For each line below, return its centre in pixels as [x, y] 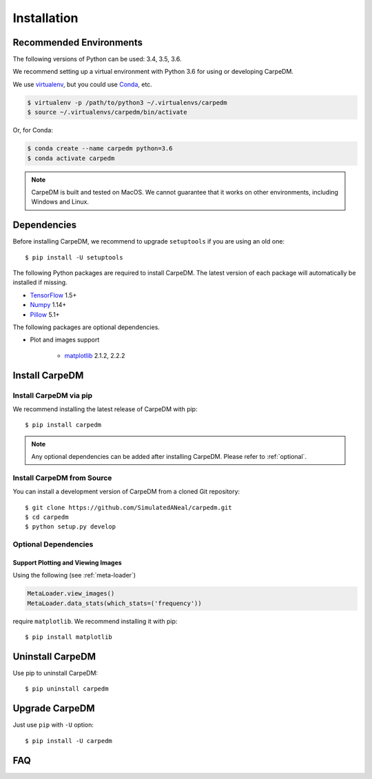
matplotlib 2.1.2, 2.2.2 [95, 355]
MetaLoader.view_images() [71, 594]
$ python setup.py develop [71, 527]
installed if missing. [40, 282]
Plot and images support [65, 340]
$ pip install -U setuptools [74, 257]
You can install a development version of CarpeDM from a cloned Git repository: [126, 492]
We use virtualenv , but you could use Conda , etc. [83, 84]
